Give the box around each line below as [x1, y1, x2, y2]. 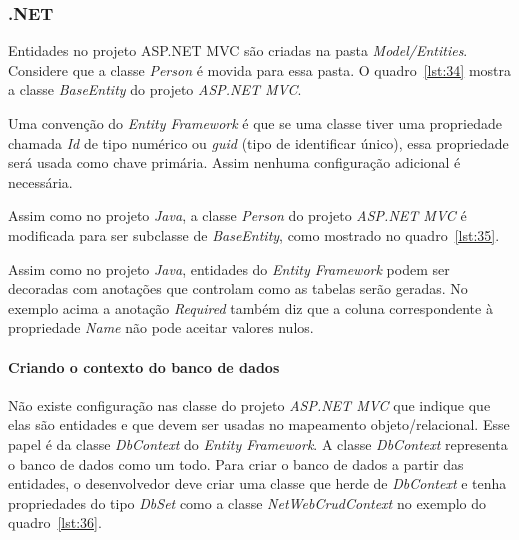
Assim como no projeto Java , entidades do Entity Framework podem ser [8, 258, 450, 279]
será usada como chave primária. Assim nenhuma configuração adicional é [8, 152, 461, 173]
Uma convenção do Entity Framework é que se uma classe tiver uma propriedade [8, 113, 503, 133]
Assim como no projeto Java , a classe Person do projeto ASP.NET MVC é [8, 205, 467, 226]
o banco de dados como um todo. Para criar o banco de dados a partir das [8, 453, 464, 474]
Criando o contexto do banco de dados [8, 356, 280, 377]
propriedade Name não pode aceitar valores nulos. [8, 317, 314, 338]
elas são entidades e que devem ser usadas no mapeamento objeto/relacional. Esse [8, 414, 510, 435]
